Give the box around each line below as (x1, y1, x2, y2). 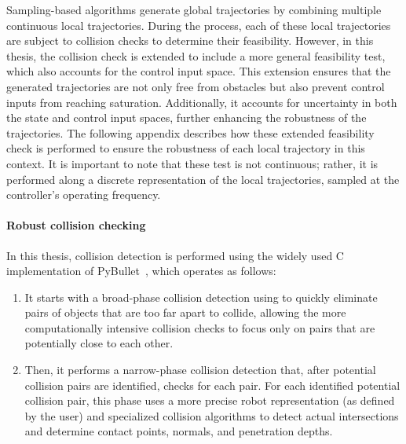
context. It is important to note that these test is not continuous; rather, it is (6, 155, 379, 171)
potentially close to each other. (24, 335, 174, 351)
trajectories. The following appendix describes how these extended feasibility (6, 124, 375, 141)
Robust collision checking (6, 217, 146, 233)
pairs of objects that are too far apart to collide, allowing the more (24, 304, 346, 321)
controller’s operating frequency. (6, 186, 161, 203)
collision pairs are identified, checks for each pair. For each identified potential (24, 376, 401, 393)
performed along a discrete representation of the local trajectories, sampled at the (6, 171, 400, 187)
